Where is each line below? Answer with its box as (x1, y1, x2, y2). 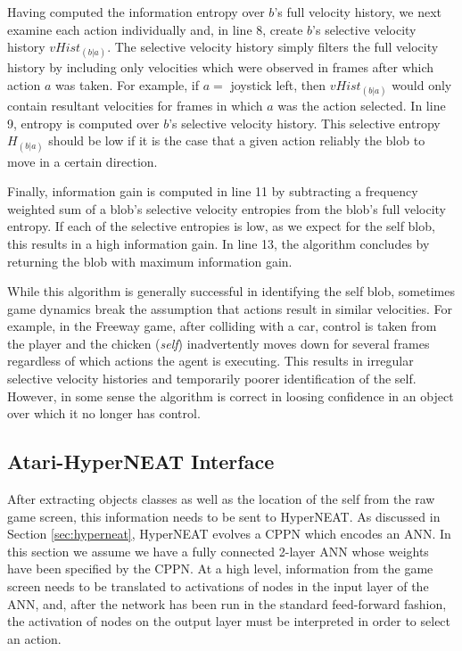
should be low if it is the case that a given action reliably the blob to (48, 131, 425, 150)
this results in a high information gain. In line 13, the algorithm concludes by (7, 234, 430, 252)
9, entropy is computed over (7, 113, 160, 132)
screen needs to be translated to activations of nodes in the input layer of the (7, 577, 429, 596)
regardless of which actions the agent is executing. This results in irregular (7, 351, 414, 370)
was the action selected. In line (277, 96, 446, 115)
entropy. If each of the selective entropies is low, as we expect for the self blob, (7, 217, 435, 235)
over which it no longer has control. (7, 404, 201, 423)
